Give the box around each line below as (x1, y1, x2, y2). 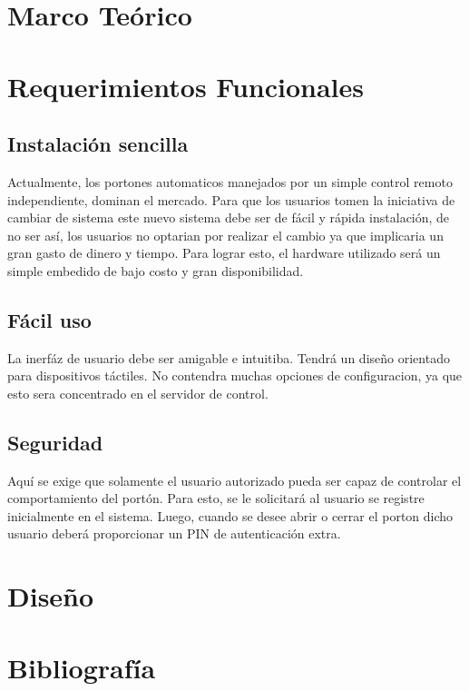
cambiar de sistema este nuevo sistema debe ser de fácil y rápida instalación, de (7, 208, 450, 227)
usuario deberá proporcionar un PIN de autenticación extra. (7, 524, 341, 543)
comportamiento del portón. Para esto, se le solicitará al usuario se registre (7, 489, 425, 508)
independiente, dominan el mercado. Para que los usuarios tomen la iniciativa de (7, 190, 455, 209)
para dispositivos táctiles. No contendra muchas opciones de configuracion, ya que (7, 366, 463, 385)
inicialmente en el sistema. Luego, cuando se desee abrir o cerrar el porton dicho (7, 506, 454, 525)
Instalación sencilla (7, 130, 189, 158)
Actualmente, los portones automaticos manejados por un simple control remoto (7, 172, 453, 191)
